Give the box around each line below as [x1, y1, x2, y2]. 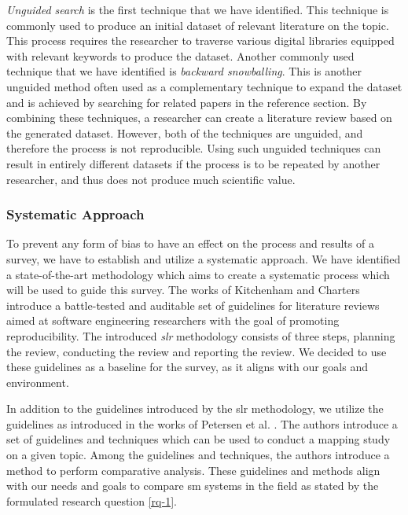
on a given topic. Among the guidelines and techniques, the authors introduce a [6, 447, 390, 463]
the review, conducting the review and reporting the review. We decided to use [6, 343, 387, 359]
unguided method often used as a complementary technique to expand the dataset [6, 78, 402, 94]
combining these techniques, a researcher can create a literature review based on [6, 109, 392, 126]
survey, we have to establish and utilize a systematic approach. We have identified [6, 250, 401, 267]
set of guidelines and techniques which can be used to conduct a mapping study [6, 431, 391, 447]
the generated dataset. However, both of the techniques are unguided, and [6, 124, 363, 141]
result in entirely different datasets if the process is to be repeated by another [6, 155, 380, 171]
